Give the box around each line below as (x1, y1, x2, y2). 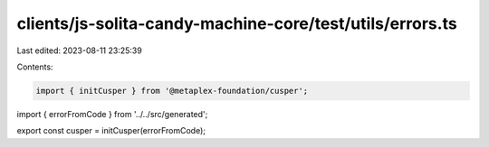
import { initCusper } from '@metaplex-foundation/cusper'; (35, 86, 309, 96)
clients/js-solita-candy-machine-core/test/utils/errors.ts (16, 14, 457, 33)
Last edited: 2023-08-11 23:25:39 (16, 45, 142, 56)
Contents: (16, 61, 53, 72)
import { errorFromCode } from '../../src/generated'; (16, 108, 208, 119)
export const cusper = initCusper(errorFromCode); (16, 125, 206, 136)
